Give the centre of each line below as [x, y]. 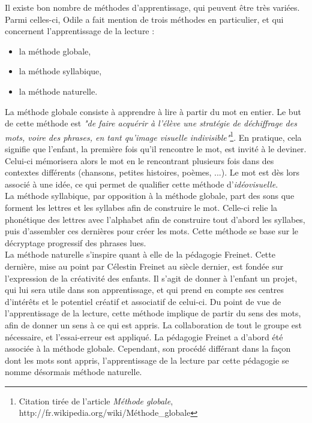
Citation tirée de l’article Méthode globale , [96, 401]
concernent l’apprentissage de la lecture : [80, 31]
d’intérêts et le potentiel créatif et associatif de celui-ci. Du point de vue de [143, 301]
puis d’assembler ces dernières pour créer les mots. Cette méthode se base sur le [151, 231]
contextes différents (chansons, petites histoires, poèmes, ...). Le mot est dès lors [152, 172]
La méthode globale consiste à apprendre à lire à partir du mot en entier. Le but [153, 111]
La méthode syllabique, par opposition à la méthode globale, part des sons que [150, 196]
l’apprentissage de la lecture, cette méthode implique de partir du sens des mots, [153, 313]
